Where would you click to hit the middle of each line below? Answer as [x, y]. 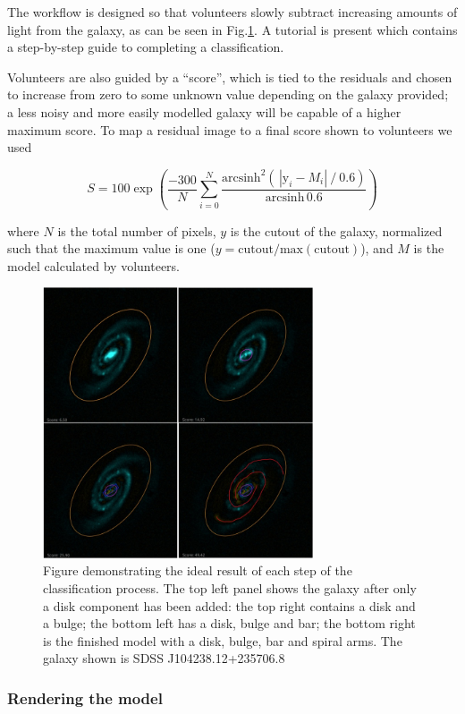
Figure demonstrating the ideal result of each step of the [198, 570]
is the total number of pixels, [137, 230]
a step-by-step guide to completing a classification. [146, 47]
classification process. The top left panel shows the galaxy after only [230, 588]
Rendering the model [85, 697]
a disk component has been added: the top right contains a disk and [229, 605]
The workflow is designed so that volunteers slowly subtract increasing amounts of [232, 12]
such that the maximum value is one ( [111, 248]
